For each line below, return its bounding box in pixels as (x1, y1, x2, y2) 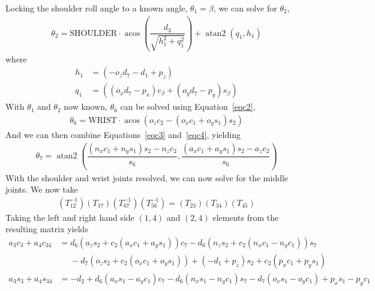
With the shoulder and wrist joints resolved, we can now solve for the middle (5, 171, 289, 184)
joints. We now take (5, 183, 79, 196)
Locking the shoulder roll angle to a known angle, (5, 2, 188, 14)
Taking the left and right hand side (5, 211, 134, 223)
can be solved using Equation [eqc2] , (120, 100, 256, 113)
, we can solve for (213, 2, 277, 14)
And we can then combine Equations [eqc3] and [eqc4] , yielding (5, 128, 241, 140)
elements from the (212, 211, 279, 223)
